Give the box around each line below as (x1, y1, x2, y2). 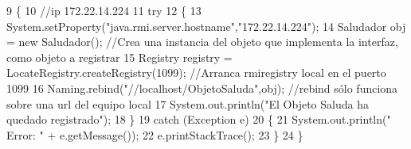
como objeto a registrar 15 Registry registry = (6, 48, 233, 65)
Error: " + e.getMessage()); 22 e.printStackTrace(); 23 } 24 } (6, 126, 303, 143)
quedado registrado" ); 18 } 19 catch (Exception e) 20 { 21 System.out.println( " (6, 111, 391, 128)
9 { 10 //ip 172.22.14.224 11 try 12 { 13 (6, 2, 202, 18)
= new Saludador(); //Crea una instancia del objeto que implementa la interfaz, (6, 33, 398, 50)
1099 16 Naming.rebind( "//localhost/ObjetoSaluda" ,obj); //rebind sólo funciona (6, 79, 398, 96)
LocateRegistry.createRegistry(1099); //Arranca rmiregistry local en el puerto (6, 64, 386, 81)
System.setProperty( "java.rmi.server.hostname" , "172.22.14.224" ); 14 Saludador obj (6, 17, 406, 34)
